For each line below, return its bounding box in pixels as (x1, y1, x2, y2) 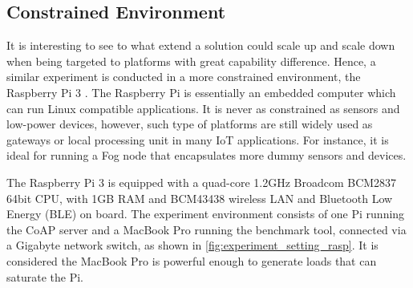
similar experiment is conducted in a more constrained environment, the (6, 68, 361, 85)
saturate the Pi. (6, 268, 83, 285)
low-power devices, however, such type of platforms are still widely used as (6, 116, 373, 132)
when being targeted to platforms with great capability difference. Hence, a (6, 52, 376, 69)
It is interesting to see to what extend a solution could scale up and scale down (6, 37, 395, 54)
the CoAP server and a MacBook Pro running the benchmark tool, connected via (6, 221, 407, 237)
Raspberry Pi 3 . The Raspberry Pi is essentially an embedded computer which (6, 83, 396, 100)
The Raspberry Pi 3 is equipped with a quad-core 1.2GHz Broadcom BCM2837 (6, 173, 397, 190)
